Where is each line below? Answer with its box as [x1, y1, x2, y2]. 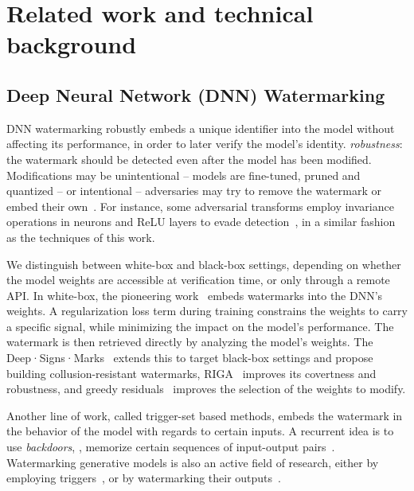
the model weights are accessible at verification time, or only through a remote [6, 271, 390, 288]
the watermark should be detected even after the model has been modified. [6, 150, 372, 167]
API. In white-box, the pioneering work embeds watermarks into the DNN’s [6, 286, 383, 303]
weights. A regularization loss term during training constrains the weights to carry [6, 302, 408, 319]
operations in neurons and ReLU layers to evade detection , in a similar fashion [6, 213, 396, 230]
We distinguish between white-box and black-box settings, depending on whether [6, 255, 401, 272]
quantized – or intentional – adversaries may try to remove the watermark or [6, 182, 381, 199]
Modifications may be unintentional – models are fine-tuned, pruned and [6, 166, 361, 183]
